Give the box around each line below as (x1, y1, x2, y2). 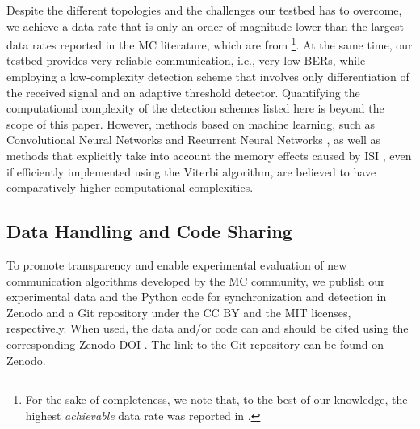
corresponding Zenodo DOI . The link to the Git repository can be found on (6, 335, 384, 352)
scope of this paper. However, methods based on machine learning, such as (6, 115, 375, 132)
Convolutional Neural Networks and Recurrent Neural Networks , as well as (6, 131, 381, 148)
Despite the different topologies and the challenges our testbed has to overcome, (6, 2, 402, 18)
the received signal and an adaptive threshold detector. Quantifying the (6, 83, 360, 100)
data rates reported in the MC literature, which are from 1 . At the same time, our (6, 34, 413, 53)
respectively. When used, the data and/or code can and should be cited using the (6, 320, 409, 337)
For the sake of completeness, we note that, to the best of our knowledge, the (25, 391, 408, 408)
